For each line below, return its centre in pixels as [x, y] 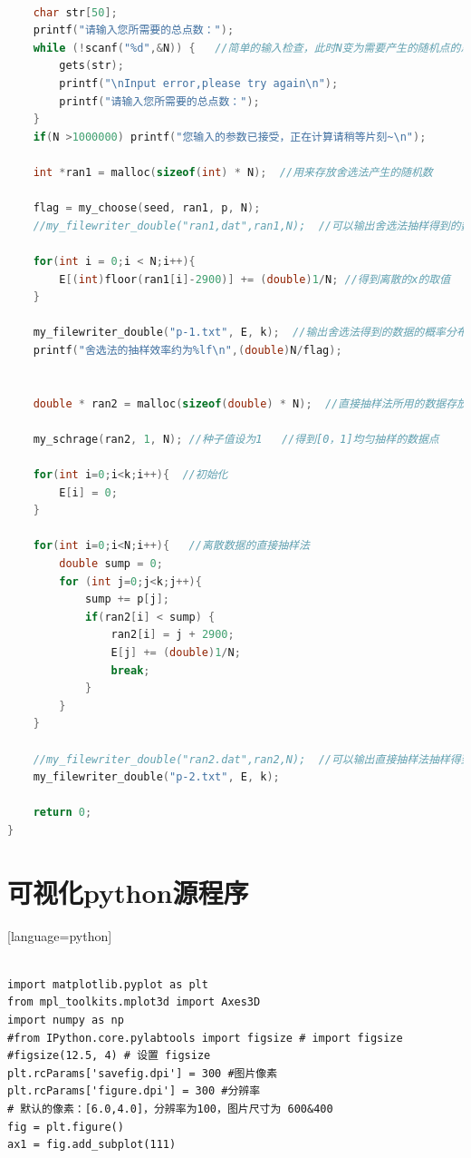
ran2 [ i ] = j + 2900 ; [173, 635]
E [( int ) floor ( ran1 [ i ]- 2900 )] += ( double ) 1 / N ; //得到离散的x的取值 [255, 279]
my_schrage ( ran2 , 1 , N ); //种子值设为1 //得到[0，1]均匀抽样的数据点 [236, 439]
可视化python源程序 [128, 892]
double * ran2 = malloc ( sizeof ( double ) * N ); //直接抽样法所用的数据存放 [250, 403]
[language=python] [60, 935]
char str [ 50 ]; [75, 12]
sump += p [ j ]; [127, 599]
